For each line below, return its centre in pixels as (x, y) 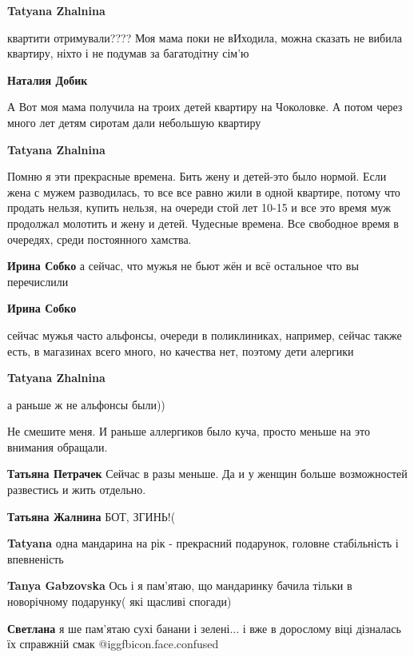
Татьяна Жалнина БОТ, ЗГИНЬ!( (92, 516)
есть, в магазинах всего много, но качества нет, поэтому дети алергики (181, 350)
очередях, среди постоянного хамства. (100, 239)
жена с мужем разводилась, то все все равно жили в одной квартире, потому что (204, 191)
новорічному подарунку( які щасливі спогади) (119, 601)
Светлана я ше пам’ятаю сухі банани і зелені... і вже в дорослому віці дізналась (204, 628)
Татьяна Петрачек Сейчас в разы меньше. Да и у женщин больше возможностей (207, 474)
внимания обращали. (58, 446)
